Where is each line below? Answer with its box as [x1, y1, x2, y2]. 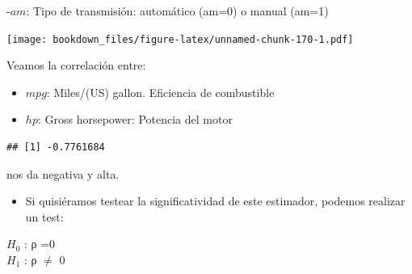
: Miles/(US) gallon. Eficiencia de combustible [46, 83, 275, 100]
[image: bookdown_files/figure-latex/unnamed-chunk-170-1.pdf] [6, 33, 354, 45]
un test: [25, 208, 64, 225]
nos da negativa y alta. [6, 165, 120, 182]
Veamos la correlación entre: [6, 57, 146, 74]
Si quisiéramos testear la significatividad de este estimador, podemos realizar [25, 192, 406, 209]
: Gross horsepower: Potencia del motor [37, 111, 233, 128]
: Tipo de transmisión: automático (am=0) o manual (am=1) [26, 2, 329, 19]
